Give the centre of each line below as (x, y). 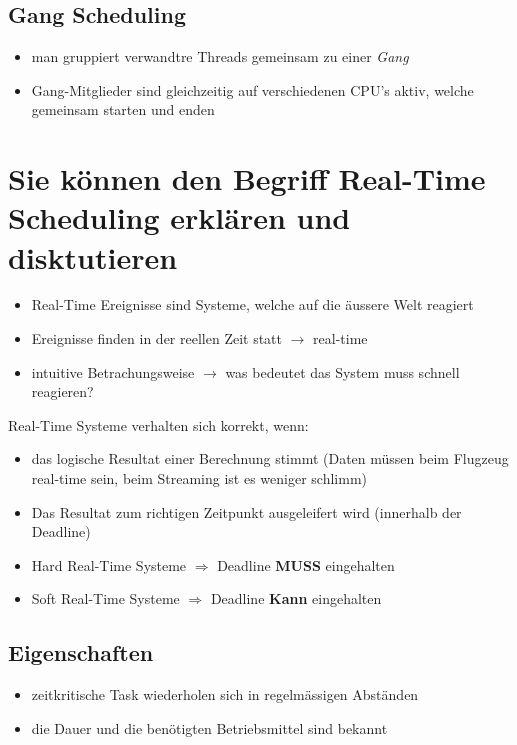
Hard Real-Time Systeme (109, 564)
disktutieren (93, 256)
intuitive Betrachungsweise (113, 371)
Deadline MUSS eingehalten (306, 564)
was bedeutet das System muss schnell (342, 371)
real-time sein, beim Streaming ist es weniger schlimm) (199, 478)
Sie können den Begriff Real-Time (247, 178)
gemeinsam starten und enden (123, 109)
